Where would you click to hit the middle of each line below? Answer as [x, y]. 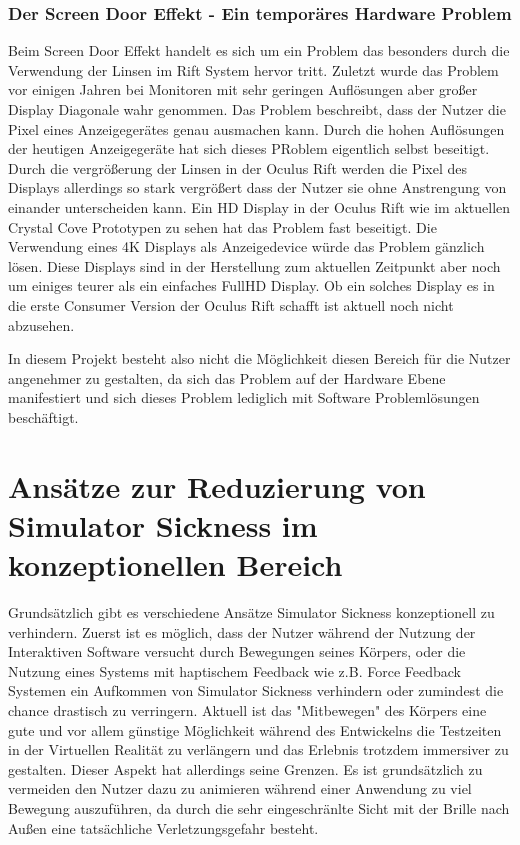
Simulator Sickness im [163, 524]
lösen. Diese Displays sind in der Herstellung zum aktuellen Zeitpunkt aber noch [254, 265]
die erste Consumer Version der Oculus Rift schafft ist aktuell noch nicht [231, 304]
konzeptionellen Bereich [175, 564]
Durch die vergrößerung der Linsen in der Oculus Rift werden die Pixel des [238, 167]
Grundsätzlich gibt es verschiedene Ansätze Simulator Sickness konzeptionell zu [251, 612]
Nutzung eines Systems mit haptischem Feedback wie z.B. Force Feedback [234, 670]
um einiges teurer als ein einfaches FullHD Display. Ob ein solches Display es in [251, 285]
